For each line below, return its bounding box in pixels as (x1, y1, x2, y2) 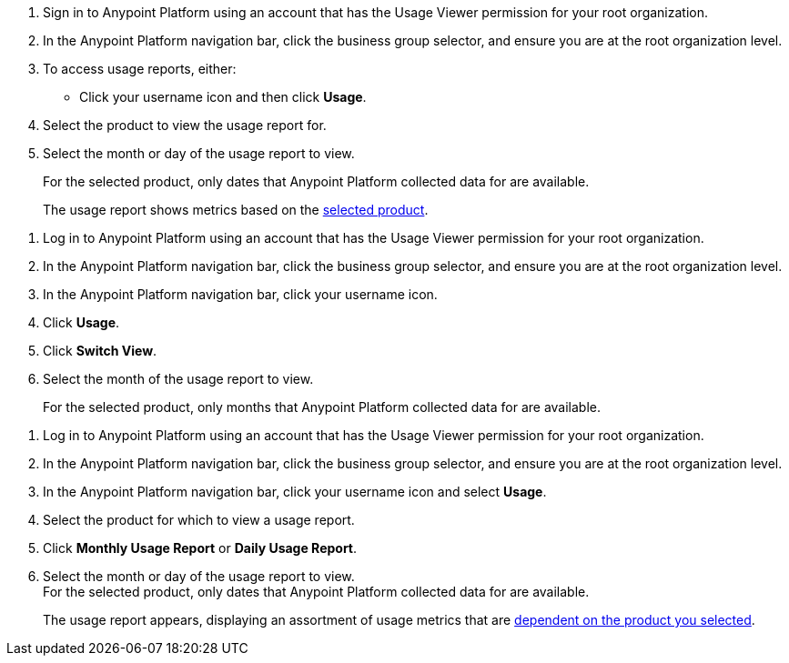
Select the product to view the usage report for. (43, 117, 327, 133)
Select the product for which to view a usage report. (43, 512, 355, 527)
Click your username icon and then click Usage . (79, 89, 367, 105)
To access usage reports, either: (43, 61, 237, 76)
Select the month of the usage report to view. (43, 371, 314, 387)
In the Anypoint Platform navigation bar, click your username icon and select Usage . (43, 484, 547, 499)
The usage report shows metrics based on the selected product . (43, 202, 429, 217)
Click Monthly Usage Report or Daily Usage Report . (43, 540, 358, 556)
